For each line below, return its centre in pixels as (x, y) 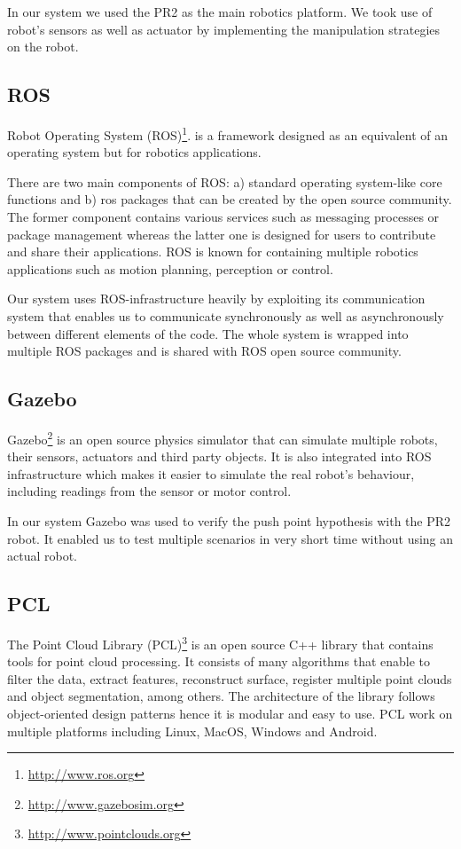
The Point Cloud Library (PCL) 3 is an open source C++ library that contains (220, 642)
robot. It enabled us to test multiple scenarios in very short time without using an (230, 538)
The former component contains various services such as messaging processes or (223, 217)
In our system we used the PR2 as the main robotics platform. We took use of (220, 12)
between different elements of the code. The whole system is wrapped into (208, 333)
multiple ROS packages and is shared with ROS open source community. (204, 351)
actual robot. (43, 556)
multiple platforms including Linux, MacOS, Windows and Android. (192, 731)
